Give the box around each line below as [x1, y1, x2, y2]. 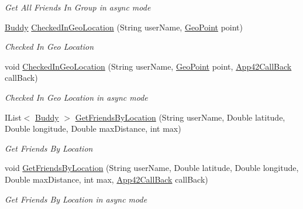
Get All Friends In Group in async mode [5, 1, 151, 13]
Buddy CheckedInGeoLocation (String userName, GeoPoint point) [5, 20, 243, 33]
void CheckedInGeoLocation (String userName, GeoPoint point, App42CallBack [5, 60, 292, 72]
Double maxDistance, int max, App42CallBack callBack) [5, 173, 208, 185]
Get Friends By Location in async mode [5, 193, 147, 205]
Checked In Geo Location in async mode [5, 91, 148, 103]
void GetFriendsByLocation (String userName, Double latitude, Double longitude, [5, 162, 299, 174]
